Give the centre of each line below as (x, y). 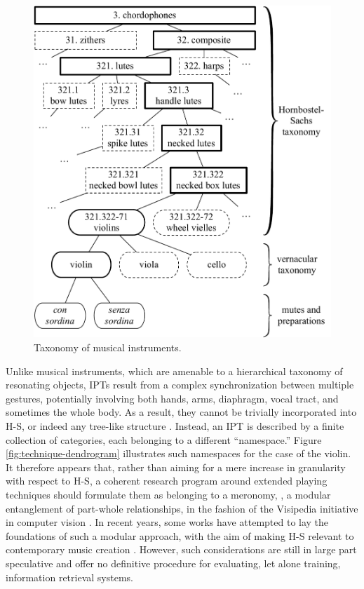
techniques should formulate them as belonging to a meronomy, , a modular (168, 494)
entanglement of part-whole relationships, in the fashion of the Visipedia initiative (182, 508)
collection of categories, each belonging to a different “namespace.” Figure (164, 439)
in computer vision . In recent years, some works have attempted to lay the (167, 522)
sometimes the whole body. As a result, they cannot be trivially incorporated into (181, 412)
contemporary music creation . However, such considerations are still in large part (181, 549)
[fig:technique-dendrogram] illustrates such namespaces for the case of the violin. (178, 453)
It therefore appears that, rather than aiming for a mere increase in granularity (176, 467)
